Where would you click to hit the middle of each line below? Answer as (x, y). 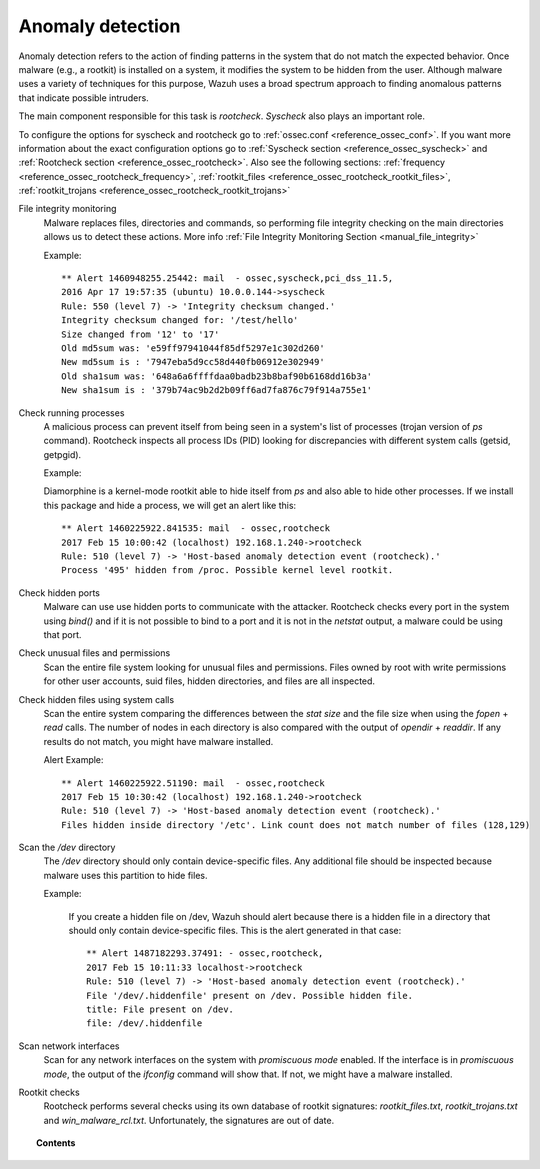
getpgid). (62, 454)
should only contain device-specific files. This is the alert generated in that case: (235, 931)
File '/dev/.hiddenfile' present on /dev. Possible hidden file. (250, 995)
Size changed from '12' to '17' (140, 334)
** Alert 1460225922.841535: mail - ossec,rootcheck (195, 528)
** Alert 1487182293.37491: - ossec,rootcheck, (205, 953)
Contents (56, 1143)
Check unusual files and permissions (94, 653)
